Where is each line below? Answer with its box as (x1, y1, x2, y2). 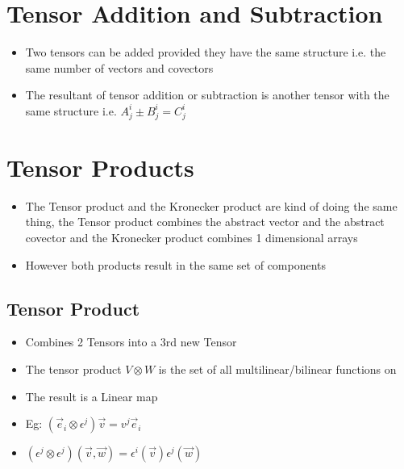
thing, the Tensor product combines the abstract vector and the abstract (25, 213, 385, 230)
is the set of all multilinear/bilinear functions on (158, 360, 397, 377)
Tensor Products (6, 150, 194, 183)
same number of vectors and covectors (25, 59, 214, 76)
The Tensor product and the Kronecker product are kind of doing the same (25, 197, 398, 214)
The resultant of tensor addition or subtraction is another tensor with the (25, 86, 389, 103)
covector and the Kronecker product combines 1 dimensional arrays (25, 228, 358, 245)
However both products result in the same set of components (25, 256, 327, 273)
